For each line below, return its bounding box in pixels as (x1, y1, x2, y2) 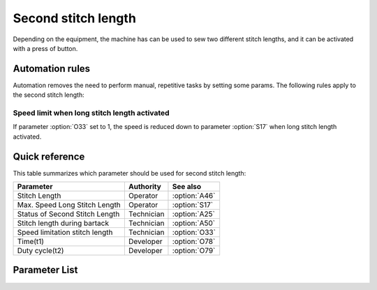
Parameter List (13, 264, 78, 276)
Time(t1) (17, 237, 45, 247)
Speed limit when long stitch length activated (13, 108, 170, 118)
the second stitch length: (13, 91, 85, 99)
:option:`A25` (172, 209, 216, 219)
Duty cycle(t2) (17, 246, 64, 256)
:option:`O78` (172, 237, 216, 247)
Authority (128, 182, 162, 192)
